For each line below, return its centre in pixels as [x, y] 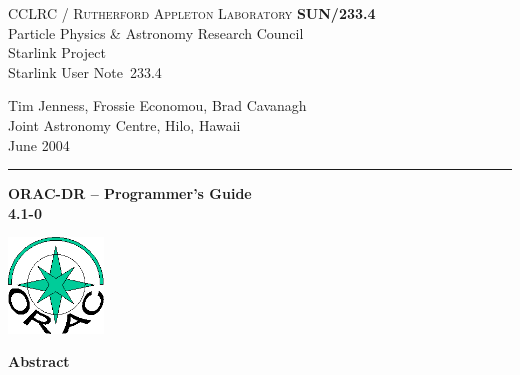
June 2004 [39, 144]
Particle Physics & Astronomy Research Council [156, 32]
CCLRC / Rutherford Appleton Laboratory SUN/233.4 [192, 13]
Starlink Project [57, 52]
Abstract [39, 361]
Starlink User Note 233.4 [85, 71]
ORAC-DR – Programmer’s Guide [130, 193]
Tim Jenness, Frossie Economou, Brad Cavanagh [157, 105]
